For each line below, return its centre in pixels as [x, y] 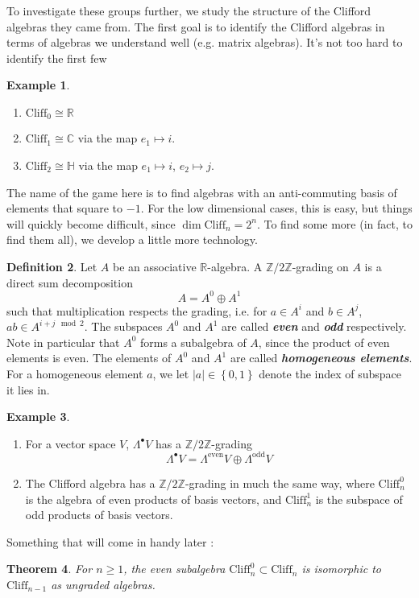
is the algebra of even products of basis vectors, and [153, 499]
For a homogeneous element [75, 374]
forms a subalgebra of [193, 342]
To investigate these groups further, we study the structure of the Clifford [189, 10]
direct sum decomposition [70, 282]
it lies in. [28, 389]
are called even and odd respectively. [314, 326]
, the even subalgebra [174, 569]
